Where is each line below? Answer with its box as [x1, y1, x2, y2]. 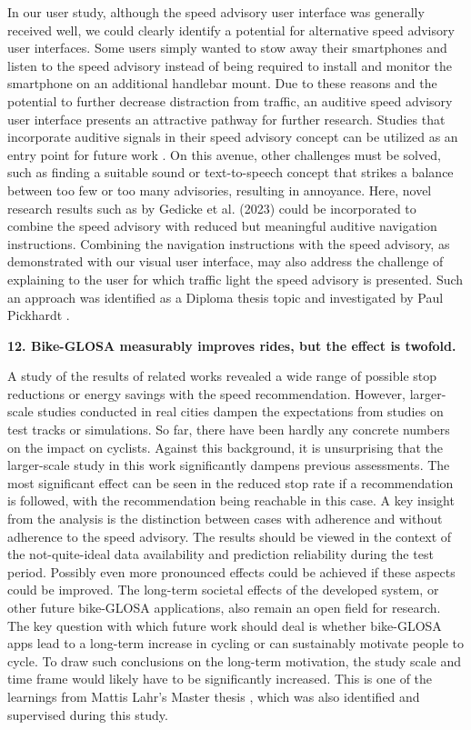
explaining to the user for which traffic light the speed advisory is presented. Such [7, 269, 464, 288]
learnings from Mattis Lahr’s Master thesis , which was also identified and [7, 686, 420, 705]
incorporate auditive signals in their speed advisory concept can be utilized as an [7, 127, 458, 146]
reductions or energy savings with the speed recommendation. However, [7, 384, 406, 403]
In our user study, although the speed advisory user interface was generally [7, 3, 425, 21]
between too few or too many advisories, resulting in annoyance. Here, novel [7, 180, 432, 199]
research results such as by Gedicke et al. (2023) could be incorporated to [7, 198, 416, 217]
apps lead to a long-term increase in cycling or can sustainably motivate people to [7, 634, 465, 653]
